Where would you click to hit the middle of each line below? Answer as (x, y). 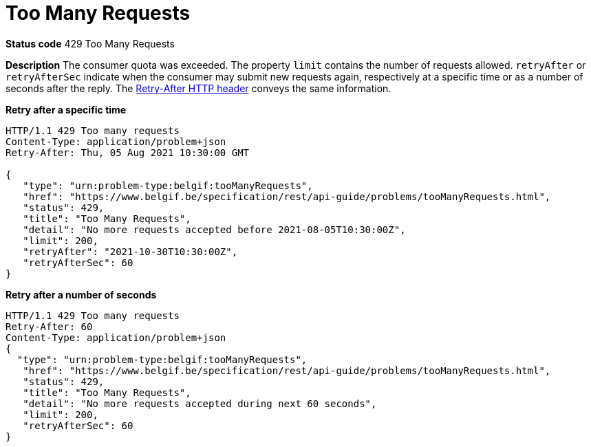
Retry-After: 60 (49, 326)
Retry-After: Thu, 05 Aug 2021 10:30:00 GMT (128, 152)
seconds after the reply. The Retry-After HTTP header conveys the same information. (198, 88)
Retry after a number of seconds (81, 294)
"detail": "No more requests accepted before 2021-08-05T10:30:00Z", (214, 229)
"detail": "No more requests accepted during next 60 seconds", (200, 403)
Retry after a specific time (66, 109)
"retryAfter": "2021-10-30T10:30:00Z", (130, 251)
